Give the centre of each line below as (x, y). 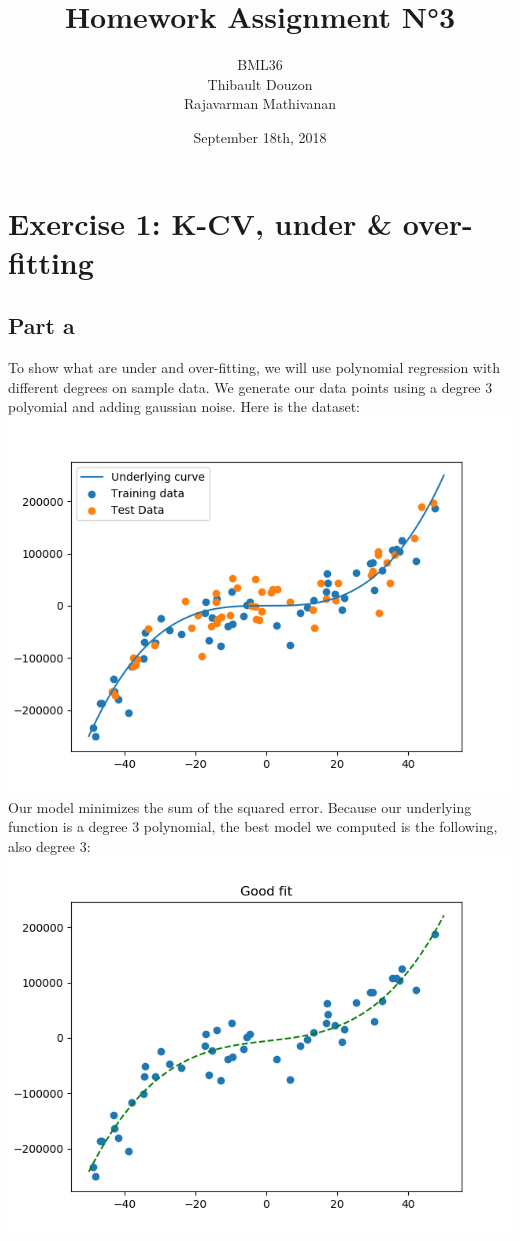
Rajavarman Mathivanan (260, 103)
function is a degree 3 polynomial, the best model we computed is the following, (253, 826)
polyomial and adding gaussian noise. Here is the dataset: (184, 406)
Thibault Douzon (260, 83)
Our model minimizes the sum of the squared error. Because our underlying (240, 806)
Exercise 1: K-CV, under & (200, 222)
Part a (41, 325)
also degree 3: (49, 846)
